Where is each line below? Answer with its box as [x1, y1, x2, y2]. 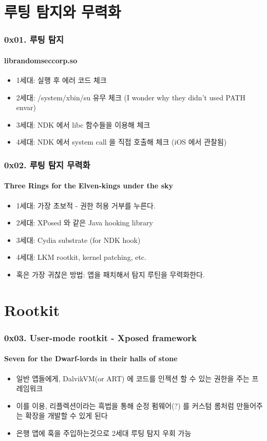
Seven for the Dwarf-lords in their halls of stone [4, 353, 178, 364]
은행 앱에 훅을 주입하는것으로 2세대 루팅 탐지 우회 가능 [16, 427, 192, 438]
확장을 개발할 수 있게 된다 [25, 410, 108, 421]
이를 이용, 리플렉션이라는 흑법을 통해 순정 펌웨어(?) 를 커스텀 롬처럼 [16, 400, 234, 411]
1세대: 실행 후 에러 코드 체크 [16, 75, 107, 85]
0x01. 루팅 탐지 [4, 33, 64, 46]
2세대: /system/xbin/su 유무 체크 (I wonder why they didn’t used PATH [16, 92, 245, 102]
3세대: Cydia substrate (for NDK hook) [16, 234, 141, 245]
